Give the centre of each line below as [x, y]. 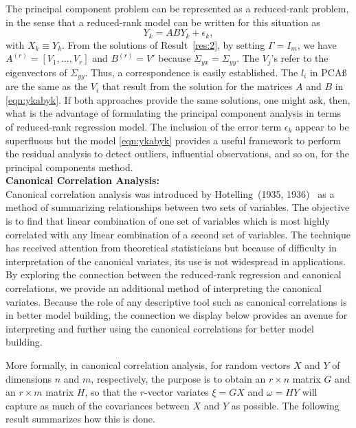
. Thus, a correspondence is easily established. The [191, 72]
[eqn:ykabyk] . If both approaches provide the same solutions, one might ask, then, [178, 99]
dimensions [29, 378]
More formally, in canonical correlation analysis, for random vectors [148, 365]
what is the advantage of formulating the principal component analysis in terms [174, 113]
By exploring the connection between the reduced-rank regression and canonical [174, 274]
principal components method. [69, 167]
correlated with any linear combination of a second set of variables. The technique [178, 234]
